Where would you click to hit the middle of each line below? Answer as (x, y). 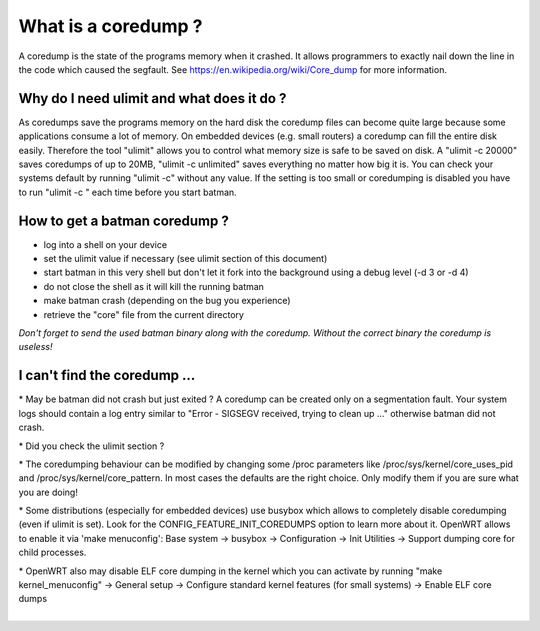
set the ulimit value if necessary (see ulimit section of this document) (185, 259)
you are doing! (48, 492)
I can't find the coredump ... (107, 375)
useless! (35, 347)
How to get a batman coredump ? (123, 220)
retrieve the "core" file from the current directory (144, 314)
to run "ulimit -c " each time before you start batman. (127, 192)
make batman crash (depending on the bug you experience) (167, 301)
